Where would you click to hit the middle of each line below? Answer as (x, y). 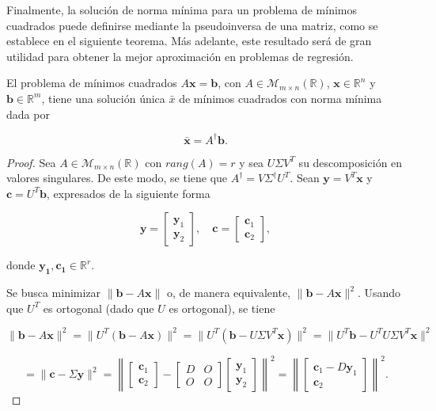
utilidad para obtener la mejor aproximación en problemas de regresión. (180, 56)
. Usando (379, 293)
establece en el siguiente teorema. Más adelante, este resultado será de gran (189, 41)
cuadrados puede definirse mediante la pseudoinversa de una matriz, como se (192, 25)
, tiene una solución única (103, 98)
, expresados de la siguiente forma (128, 193)
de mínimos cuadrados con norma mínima (281, 98)
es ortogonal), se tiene (222, 308)
